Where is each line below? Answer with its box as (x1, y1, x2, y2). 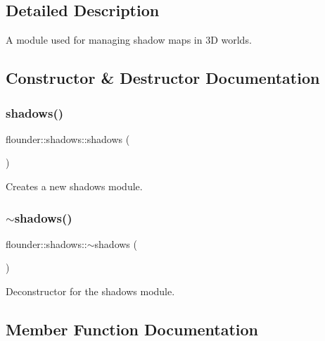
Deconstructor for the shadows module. (6, 283, 175, 298)
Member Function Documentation (6, 318, 259, 340)
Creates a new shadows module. (6, 178, 143, 193)
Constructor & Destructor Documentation (6, 67, 320, 89)
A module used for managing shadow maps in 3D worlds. (6, 32, 252, 47)
